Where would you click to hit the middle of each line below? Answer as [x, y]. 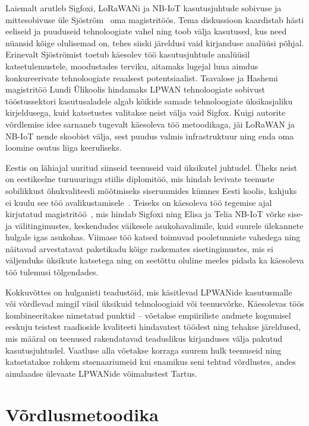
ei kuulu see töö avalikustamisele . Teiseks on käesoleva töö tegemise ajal [139, 202]
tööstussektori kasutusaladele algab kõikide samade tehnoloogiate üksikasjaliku [149, 101]
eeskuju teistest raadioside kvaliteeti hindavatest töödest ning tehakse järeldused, [153, 327]
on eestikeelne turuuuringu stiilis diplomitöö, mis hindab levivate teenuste [140, 179]
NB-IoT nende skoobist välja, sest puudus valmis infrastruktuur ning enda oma [150, 136]
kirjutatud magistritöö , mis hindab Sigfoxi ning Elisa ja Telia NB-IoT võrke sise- [154, 214]
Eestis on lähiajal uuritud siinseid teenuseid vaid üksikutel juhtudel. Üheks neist [151, 167]
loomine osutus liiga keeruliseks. [64, 147]
